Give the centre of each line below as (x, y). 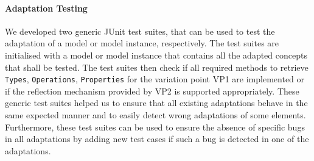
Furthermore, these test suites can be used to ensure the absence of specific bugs (155, 127)
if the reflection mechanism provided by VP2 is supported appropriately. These (152, 91)
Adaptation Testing (46, 8)
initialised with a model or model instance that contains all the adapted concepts (156, 55)
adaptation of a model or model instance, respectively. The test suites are (142, 43)
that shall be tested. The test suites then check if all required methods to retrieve (157, 67)
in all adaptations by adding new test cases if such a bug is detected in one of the (157, 139)
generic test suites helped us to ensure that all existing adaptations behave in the (156, 103)
